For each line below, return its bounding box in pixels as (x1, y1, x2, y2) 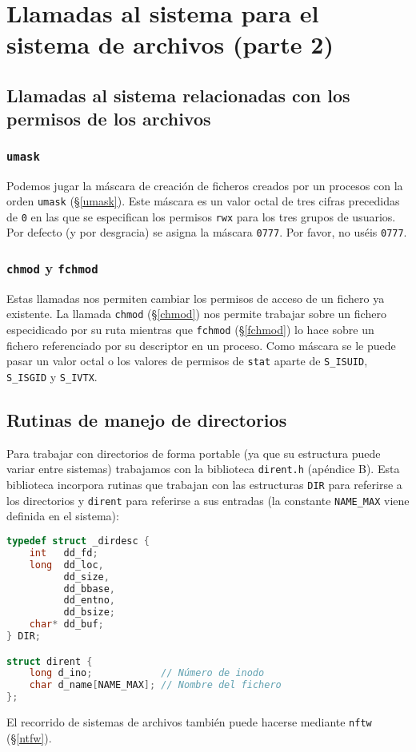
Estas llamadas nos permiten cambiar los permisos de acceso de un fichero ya (6, 289, 385, 306)
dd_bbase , (63, 583, 116, 595)
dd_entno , (63, 595, 116, 607)
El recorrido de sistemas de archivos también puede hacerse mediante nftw (6, 714, 372, 730)
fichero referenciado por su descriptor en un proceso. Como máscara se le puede (6, 336, 396, 353)
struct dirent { (6, 655, 93, 667)
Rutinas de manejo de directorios (6, 408, 287, 432)
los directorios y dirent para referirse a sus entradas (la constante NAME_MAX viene (6, 491, 410, 508)
